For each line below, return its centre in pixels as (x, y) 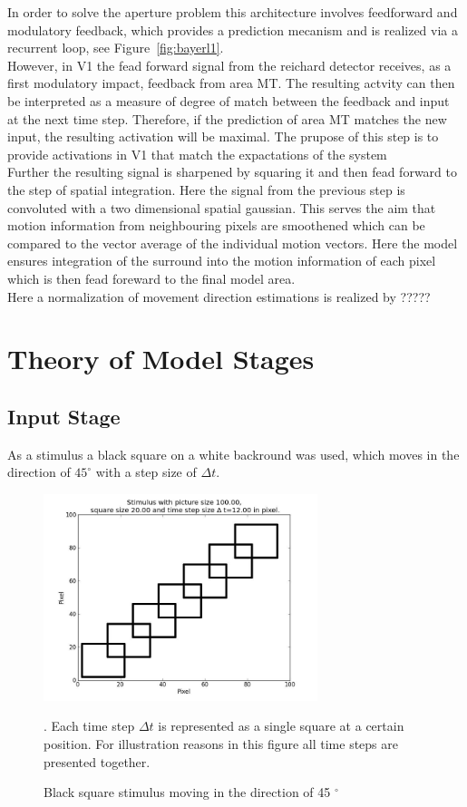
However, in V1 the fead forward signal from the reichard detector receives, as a (229, 65)
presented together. (97, 761)
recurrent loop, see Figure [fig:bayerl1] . (116, 48)
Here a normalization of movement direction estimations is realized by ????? (219, 296)
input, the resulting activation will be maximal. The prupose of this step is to (223, 136)
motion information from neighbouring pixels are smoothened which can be (216, 225)
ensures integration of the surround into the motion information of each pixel (222, 261)
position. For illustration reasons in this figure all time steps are (221, 743)
